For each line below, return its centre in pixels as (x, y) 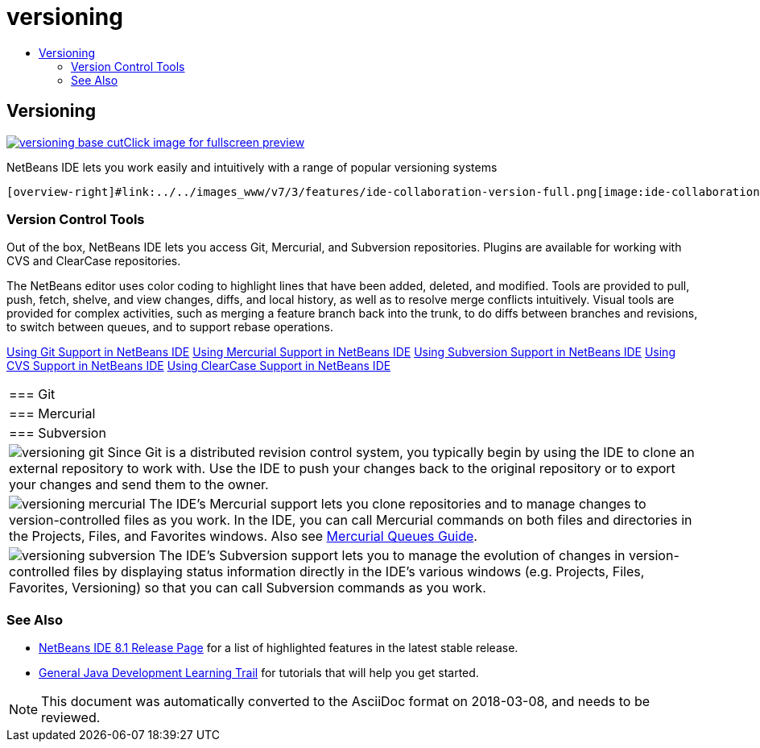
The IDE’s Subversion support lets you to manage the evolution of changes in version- (419, 556)
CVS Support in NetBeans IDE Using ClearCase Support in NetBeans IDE (199, 366)
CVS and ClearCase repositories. (94, 261)
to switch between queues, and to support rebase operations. (170, 327)
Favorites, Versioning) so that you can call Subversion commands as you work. (248, 588)
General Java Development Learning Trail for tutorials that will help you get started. (259, 673)
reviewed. (71, 718)
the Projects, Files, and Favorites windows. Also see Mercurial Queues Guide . (243, 536)
